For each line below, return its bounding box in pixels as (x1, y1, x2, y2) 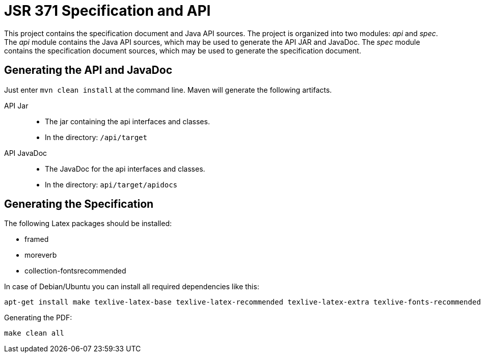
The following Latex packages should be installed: (4, 219, 172, 228)
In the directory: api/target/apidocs (45, 180, 177, 189)
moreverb (24, 251, 57, 260)
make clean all (4, 329, 65, 338)
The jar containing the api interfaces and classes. (45, 117, 210, 126)
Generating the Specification (4, 198, 154, 211)
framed (24, 235, 49, 244)
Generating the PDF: (4, 313, 72, 322)
